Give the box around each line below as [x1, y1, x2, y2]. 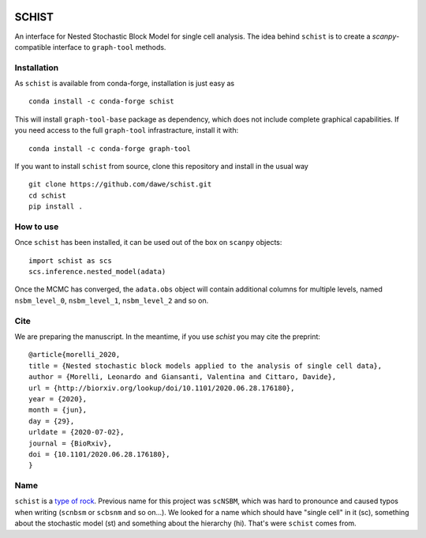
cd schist [28, 190, 66, 200]
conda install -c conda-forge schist [28, 97, 175, 106]
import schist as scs [28, 256, 112, 265]
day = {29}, [28, 416, 75, 426]
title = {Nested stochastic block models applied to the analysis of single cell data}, [28, 361, 383, 371]
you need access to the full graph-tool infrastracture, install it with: [14, 126, 239, 135]
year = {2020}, [28, 394, 88, 403]
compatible [14, 42, 51, 51]
